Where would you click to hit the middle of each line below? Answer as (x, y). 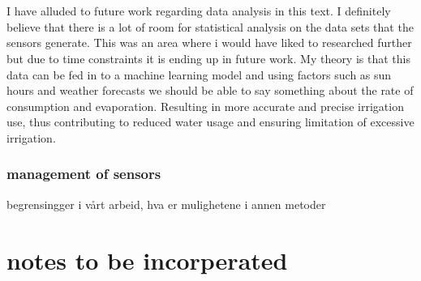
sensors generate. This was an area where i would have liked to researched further (209, 43)
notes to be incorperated (147, 260)
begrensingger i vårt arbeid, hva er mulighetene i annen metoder (166, 204)
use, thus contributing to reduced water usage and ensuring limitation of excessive (210, 122)
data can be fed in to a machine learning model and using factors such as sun (199, 74)
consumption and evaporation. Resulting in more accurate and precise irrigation (205, 106)
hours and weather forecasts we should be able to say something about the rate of (210, 90)
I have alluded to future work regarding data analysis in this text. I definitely (199, 11)
